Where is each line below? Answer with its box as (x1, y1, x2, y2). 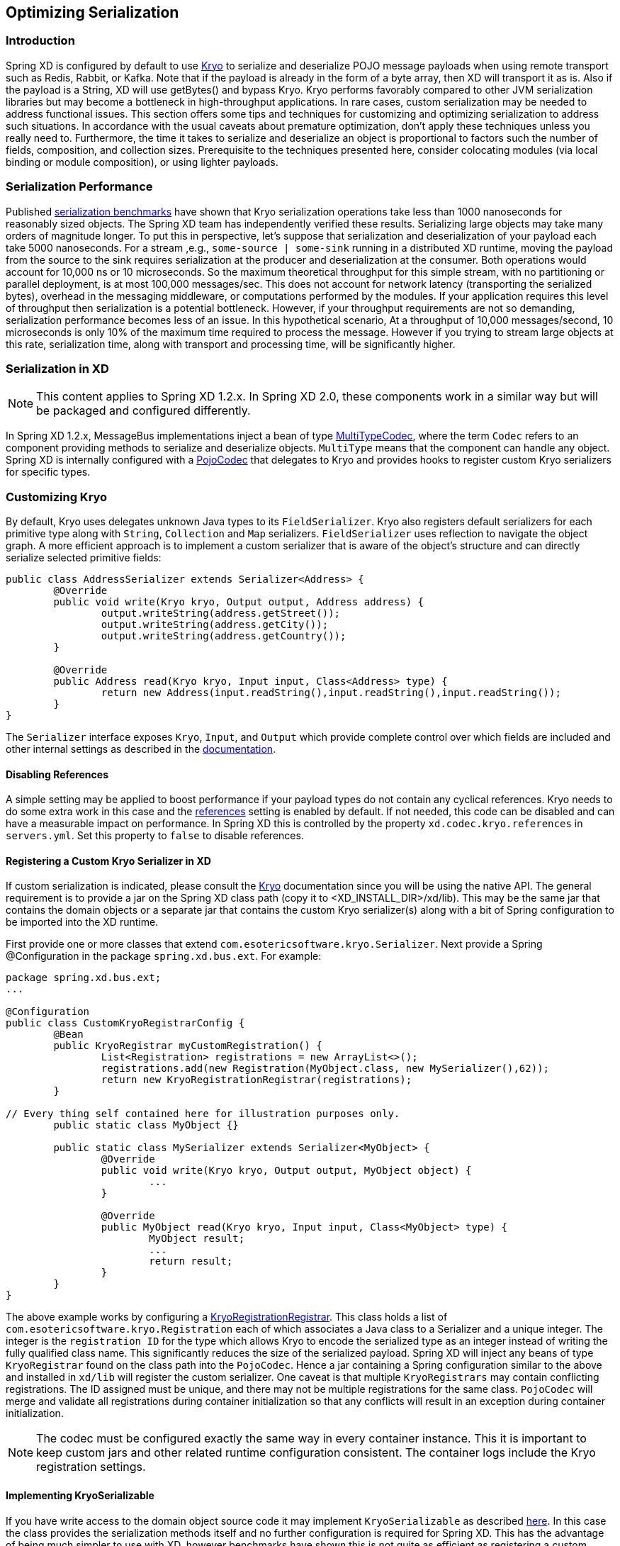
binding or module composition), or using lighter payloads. (6, 155, 278, 168)
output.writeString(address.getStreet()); (101, 607, 341, 620)
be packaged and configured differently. (36, 403, 251, 418)
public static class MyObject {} (53, 1119, 239, 1131)
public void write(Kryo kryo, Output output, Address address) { (53, 596, 424, 608)
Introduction (6, 33, 75, 48)
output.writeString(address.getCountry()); (101, 630, 346, 642)
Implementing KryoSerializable (6, 1489, 154, 1502)
